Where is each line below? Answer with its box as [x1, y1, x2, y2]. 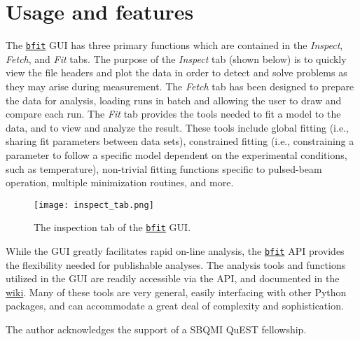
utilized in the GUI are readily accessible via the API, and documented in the [6, 271, 340, 286]
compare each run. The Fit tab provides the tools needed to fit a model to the [6, 106, 341, 121]
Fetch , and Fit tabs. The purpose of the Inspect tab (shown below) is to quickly [6, 51, 347, 66]
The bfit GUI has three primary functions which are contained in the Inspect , [6, 38, 343, 53]
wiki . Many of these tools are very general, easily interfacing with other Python [6, 284, 347, 299]
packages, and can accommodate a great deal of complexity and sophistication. [6, 298, 344, 313]
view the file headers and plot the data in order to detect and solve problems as [6, 65, 347, 80]
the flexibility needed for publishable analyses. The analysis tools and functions [6, 257, 346, 272]
